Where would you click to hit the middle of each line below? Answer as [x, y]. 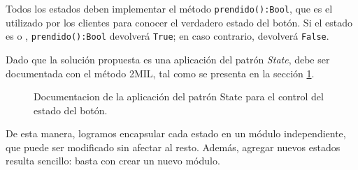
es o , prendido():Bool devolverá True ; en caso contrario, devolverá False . [167, 36]
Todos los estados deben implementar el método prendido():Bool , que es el [169, 8]
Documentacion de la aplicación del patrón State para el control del [179, 96]
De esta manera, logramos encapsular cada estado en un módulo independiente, [176, 133]
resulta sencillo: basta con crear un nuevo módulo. [113, 161]
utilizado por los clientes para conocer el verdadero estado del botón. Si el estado [179, 22]
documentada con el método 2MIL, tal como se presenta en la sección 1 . [160, 73]
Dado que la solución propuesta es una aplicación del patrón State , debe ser [168, 59]
